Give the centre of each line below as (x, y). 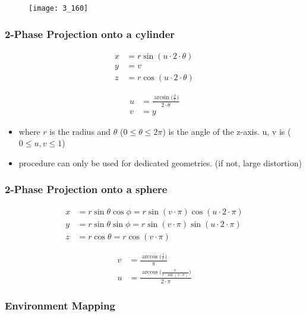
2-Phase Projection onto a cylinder (90, 34)
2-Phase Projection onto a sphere (86, 189)
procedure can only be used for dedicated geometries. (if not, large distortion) (160, 162)
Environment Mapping (60, 305)
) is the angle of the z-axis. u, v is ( (227, 131)
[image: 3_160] (59, 8)
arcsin (162, 97)
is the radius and (80, 131)
